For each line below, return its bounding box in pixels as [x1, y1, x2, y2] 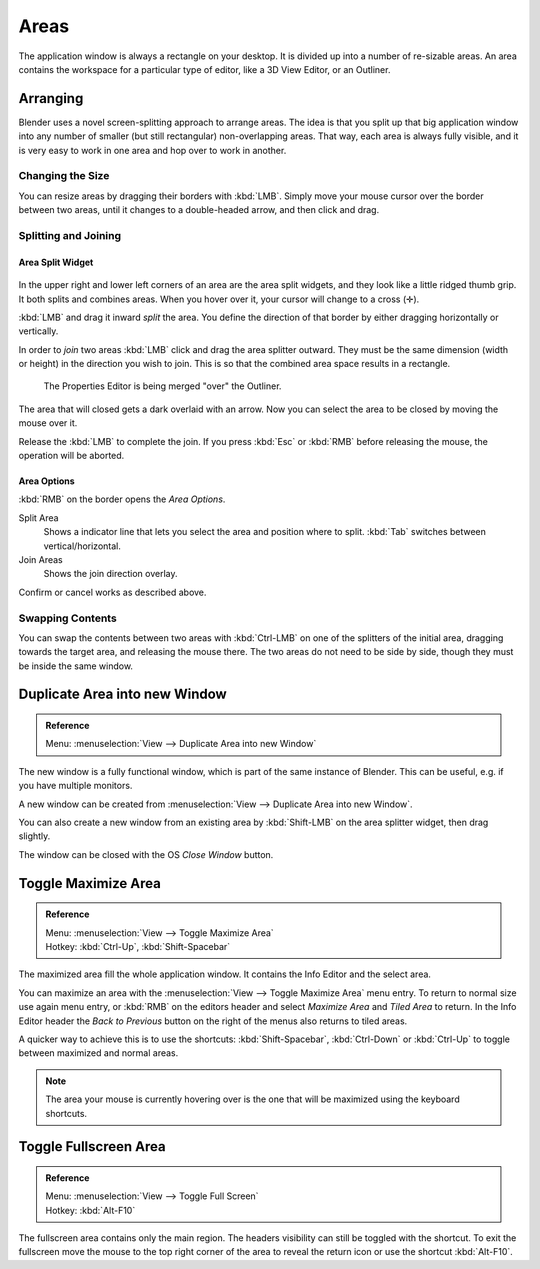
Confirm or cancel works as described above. [18, 586, 207, 598]
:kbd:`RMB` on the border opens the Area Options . [18, 493, 226, 505]
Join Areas [18, 553, 64, 565]
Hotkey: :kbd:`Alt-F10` [45, 1204, 136, 1216]
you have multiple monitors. [18, 780, 133, 792]
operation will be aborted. [18, 450, 125, 462]
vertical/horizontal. [43, 540, 122, 552]
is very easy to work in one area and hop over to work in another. [18, 144, 287, 156]
